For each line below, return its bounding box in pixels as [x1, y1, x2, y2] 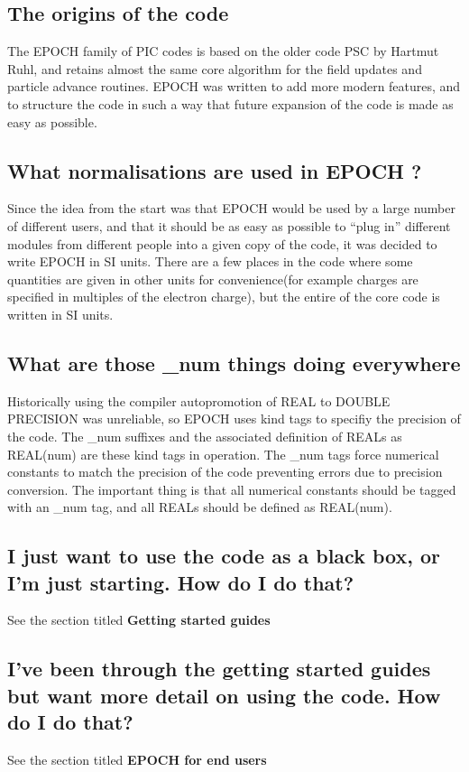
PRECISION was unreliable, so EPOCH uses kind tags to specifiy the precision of [7, 409, 461, 428]
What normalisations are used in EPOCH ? [7, 156, 422, 184]
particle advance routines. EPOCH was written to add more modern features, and [7, 77, 461, 96]
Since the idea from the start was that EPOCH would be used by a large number [7, 199, 456, 218]
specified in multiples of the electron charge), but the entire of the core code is [7, 287, 440, 306]
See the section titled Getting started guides [7, 610, 271, 629]
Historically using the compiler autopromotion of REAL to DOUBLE [7, 391, 391, 410]
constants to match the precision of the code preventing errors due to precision [7, 462, 443, 481]
